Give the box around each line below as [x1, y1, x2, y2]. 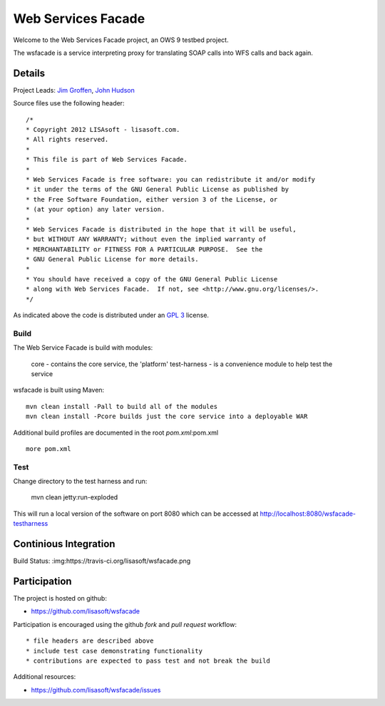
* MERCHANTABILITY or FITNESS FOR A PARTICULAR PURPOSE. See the [26, 245, 263, 253]
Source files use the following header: [13, 99, 125, 108]
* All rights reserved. [26, 135, 109, 144]
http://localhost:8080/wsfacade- [260, 509, 356, 518]
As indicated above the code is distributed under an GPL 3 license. [13, 311, 210, 320]
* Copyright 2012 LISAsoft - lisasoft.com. [26, 125, 180, 134]
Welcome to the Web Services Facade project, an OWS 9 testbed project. [13, 36, 229, 44]
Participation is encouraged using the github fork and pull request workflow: [13, 620, 237, 628]
